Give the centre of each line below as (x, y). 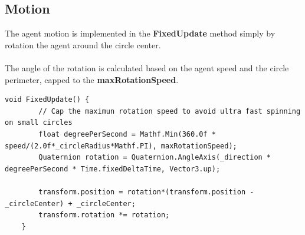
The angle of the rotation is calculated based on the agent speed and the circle (147, 67)
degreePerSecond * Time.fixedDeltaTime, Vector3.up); (113, 169)
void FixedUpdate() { (47, 100)
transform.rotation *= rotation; (104, 215)
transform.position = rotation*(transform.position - (146, 192)
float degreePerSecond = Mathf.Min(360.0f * (127, 134)
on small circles (39, 123)
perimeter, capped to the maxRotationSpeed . (92, 79)
